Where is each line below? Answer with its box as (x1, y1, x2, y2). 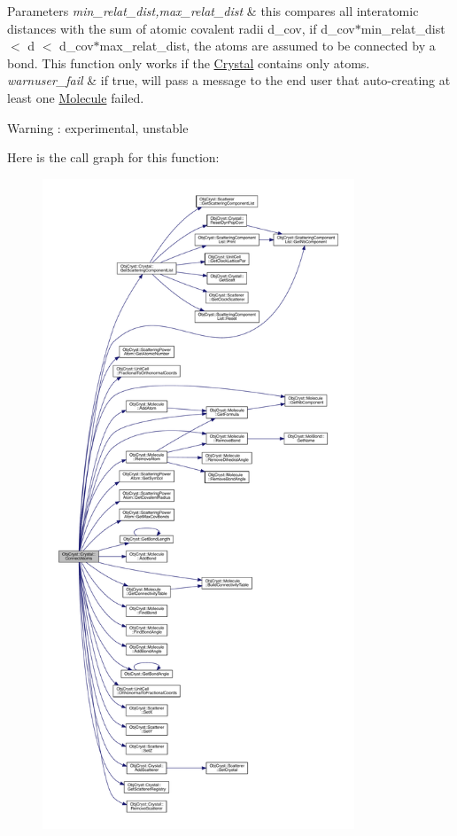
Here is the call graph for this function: (7, 148, 220, 167)
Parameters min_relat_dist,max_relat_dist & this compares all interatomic (7, 2, 419, 20)
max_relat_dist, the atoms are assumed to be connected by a (99, 36, 436, 55)
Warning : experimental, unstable (7, 118, 189, 137)
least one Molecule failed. (7, 88, 144, 106)
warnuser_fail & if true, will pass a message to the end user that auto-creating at (7, 71, 451, 90)
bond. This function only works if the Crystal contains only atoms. (7, 53, 370, 72)
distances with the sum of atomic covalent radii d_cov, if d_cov (7, 19, 355, 37)
